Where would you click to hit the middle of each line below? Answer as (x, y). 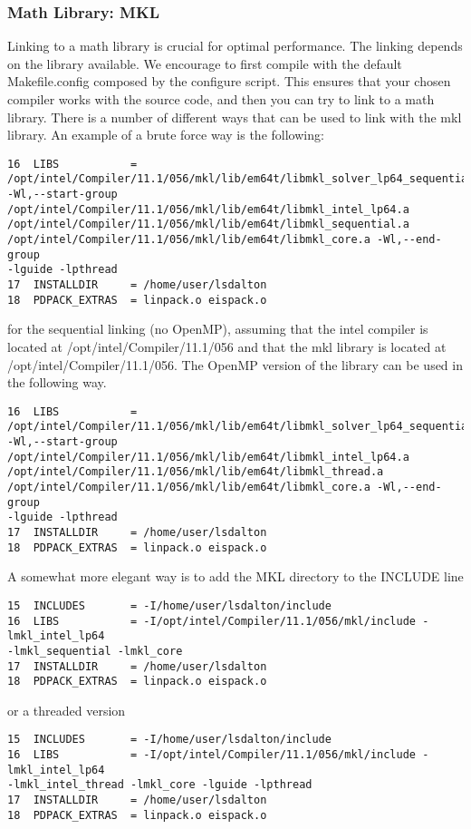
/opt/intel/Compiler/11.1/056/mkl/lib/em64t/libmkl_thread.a (196, 472)
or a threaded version (67, 710)
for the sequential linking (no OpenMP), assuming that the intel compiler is (218, 329)
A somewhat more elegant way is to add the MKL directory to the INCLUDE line (235, 576)
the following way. (57, 382)
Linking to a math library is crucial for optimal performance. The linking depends (235, 46)
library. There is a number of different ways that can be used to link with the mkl (235, 117)
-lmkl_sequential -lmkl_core (95, 651)
